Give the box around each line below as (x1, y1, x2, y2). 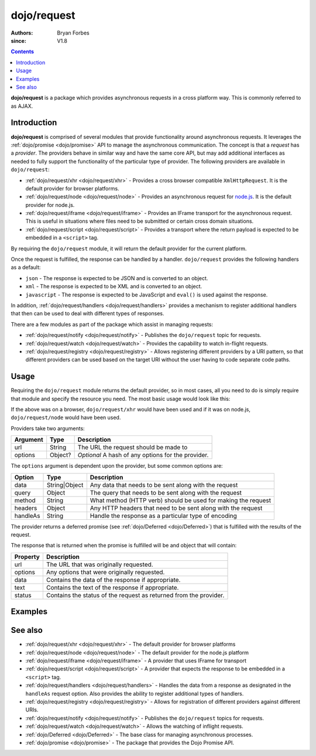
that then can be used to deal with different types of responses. (11, 310, 164, 317)
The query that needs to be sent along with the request (90, 488, 242, 496)
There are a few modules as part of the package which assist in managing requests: (11, 321, 214, 328)
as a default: (11, 264, 41, 271)
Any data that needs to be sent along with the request (90, 481, 238, 489)
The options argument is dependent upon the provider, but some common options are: (11, 462, 223, 469)
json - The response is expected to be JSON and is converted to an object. (25, 274, 208, 281)
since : (11, 37, 26, 44)
